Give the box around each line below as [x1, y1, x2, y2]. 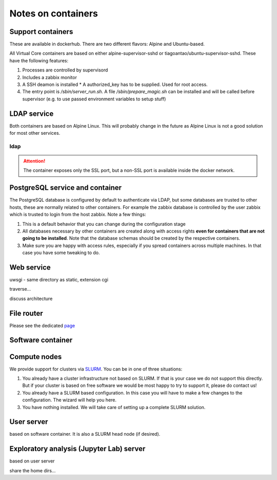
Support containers [9, 27, 73, 36]
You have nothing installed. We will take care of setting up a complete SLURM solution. [22, 404, 206, 410]
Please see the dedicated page [9, 322, 75, 329]
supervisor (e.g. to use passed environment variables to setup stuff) [22, 96, 166, 102]
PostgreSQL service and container [9, 183, 122, 192]
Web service [9, 263, 51, 272]
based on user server [9, 458, 55, 464]
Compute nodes [9, 352, 62, 361]
